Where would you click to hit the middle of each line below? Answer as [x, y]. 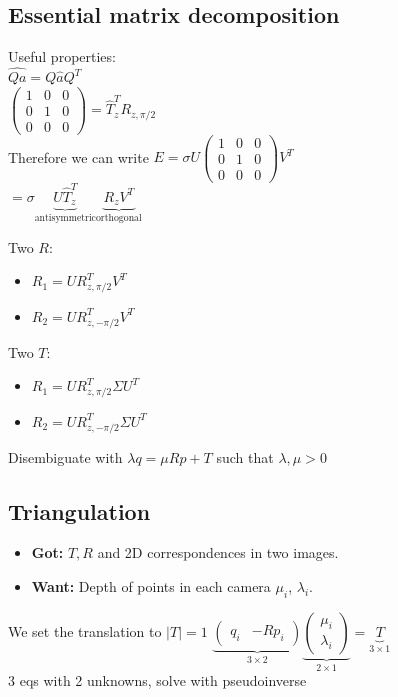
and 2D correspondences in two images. [218, 552]
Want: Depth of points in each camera [151, 586]
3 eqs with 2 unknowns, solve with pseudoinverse [157, 680]
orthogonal [118, 217]
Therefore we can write [78, 156]
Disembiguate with [65, 456]
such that [245, 456]
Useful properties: [62, 56]
